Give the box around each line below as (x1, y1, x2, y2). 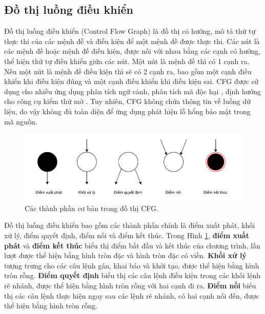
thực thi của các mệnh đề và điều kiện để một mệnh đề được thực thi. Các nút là (4, 35, 260, 46)
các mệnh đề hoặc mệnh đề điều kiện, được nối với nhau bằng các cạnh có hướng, (4, 46, 261, 56)
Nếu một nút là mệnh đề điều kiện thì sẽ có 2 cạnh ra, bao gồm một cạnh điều (4, 66, 252, 76)
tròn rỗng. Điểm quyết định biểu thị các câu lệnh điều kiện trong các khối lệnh (4, 270, 261, 281)
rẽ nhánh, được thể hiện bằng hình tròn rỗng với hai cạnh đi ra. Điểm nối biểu (4, 280, 256, 290)
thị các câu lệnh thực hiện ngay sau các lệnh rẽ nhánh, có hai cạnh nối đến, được (4, 290, 259, 301)
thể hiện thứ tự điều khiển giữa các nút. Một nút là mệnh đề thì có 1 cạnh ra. (4, 55, 250, 66)
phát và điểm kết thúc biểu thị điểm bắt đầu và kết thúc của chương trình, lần (4, 240, 260, 250)
